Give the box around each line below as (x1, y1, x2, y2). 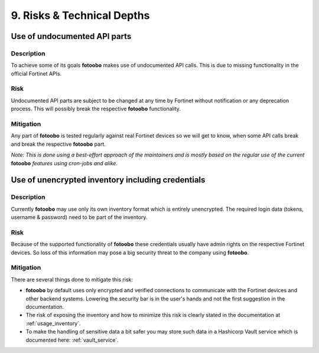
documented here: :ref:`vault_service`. (25, 336, 119, 344)
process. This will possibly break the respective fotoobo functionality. (11, 105, 181, 112)
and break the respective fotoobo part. (11, 140, 106, 148)
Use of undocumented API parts (11, 31, 132, 41)
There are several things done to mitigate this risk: (11, 276, 133, 283)
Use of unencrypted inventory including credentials (11, 175, 206, 185)
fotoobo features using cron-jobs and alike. (11, 159, 118, 166)
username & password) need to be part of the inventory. (11, 214, 148, 221)
